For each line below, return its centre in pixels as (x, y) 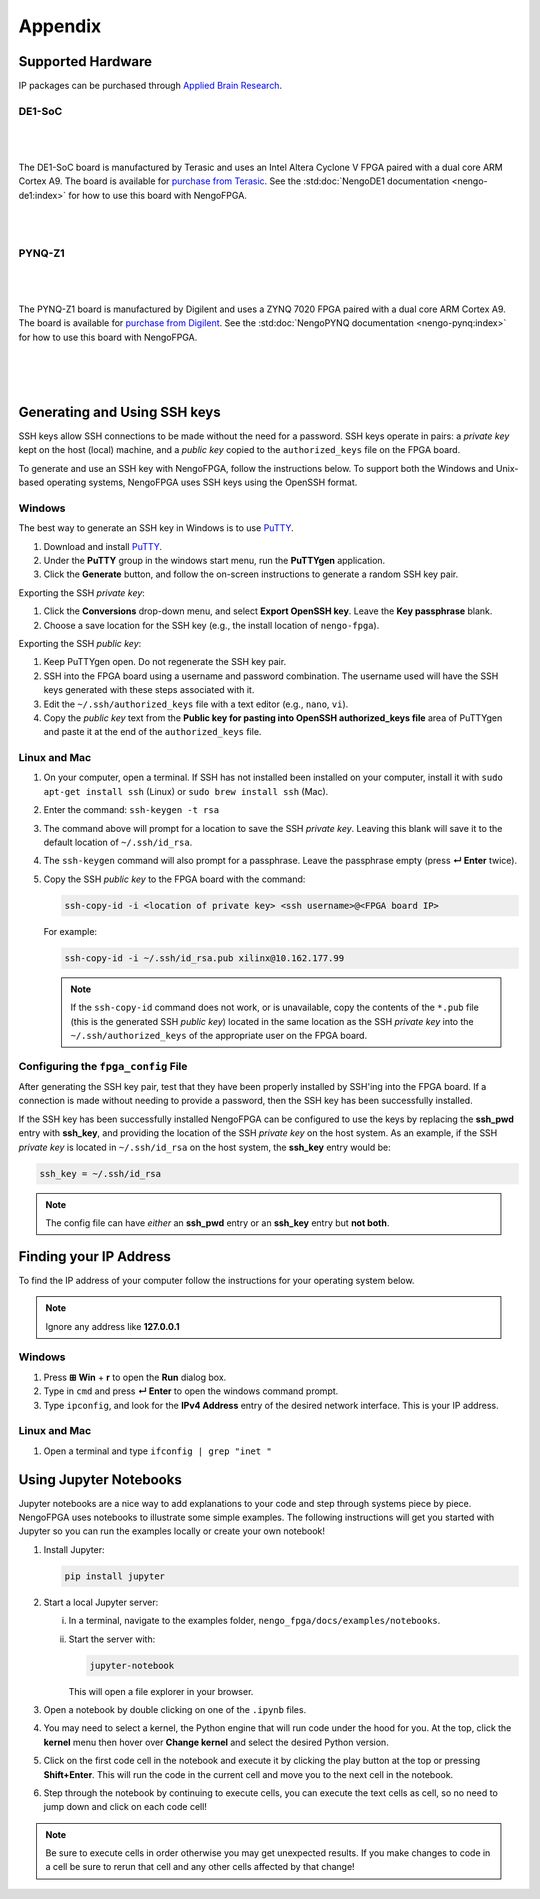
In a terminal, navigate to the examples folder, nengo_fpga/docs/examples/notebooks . (254, 1621)
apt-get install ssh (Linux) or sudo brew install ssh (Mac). (186, 791)
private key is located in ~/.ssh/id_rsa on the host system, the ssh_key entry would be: (204, 1147)
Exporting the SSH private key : (81, 592)
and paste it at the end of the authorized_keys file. (152, 732)
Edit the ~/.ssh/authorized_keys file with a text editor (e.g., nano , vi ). (196, 704)
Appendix (60, 26)
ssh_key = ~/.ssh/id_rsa (100, 1173)
